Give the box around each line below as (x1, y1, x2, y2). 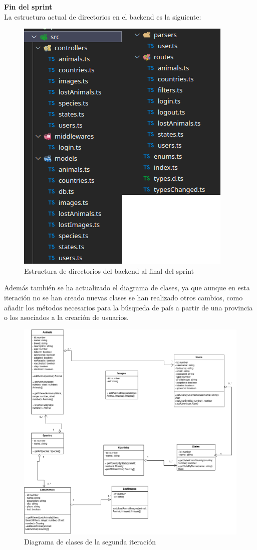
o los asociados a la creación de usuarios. (4, 312, 129, 322)
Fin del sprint (4, 2, 53, 12)
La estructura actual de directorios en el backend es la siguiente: (4, 11, 201, 22)
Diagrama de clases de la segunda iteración (24, 536, 156, 547)
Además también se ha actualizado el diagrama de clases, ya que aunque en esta (4, 282, 250, 293)
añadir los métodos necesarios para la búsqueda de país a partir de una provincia (4, 302, 253, 312)
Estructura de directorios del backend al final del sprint (24, 265, 194, 276)
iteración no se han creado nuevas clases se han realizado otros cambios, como (4, 292, 243, 302)
